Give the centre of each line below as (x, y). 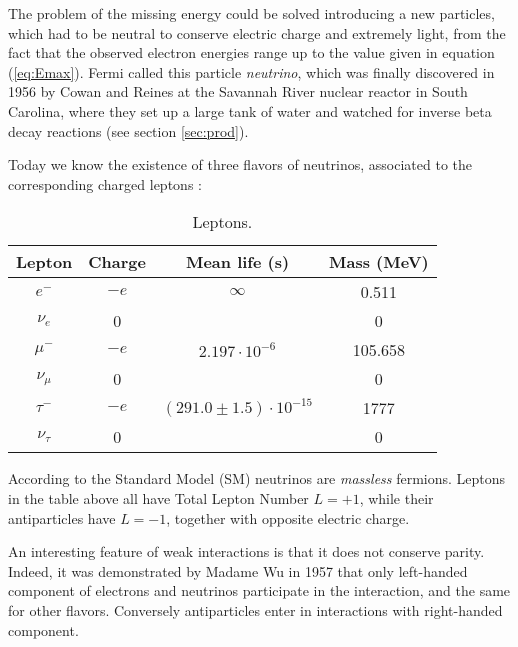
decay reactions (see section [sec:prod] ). (128, 130)
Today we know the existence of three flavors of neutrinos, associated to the (240, 164)
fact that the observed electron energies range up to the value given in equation (251, 52)
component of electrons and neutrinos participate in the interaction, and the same (259, 590)
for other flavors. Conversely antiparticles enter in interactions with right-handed (255, 609)
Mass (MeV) (379, 262)
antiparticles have (62, 517)
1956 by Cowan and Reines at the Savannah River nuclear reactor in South (238, 91)
